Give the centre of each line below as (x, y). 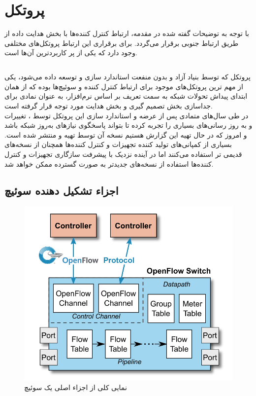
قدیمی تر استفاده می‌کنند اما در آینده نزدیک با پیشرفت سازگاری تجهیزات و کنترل (123, 154)
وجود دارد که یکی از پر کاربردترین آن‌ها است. (71, 53)
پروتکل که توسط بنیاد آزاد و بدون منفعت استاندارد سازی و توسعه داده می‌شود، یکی (128, 77)
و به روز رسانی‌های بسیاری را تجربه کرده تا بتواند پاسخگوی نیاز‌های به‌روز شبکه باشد (128, 125)
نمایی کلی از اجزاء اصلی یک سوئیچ (76, 387)
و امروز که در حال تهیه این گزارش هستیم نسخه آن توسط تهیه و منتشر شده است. (126, 134)
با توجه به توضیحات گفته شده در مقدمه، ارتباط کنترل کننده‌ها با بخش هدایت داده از (127, 33)
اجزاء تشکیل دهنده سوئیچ (62, 190)
